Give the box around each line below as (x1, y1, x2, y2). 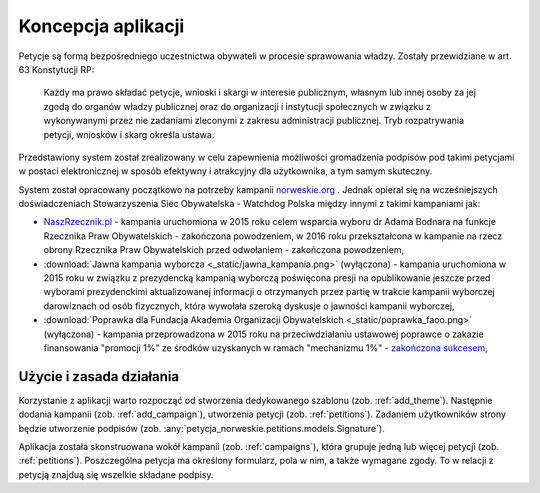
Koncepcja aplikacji (18, 15, 185, 37)
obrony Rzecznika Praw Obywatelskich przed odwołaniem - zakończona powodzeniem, (43, 244, 405, 256)
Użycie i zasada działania (18, 368, 180, 385)
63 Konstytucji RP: (18, 63, 95, 75)
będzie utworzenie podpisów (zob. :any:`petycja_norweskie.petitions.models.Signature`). (18, 422, 385, 434)
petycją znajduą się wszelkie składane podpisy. (18, 468, 214, 480)
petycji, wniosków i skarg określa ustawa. (43, 128, 215, 140)
